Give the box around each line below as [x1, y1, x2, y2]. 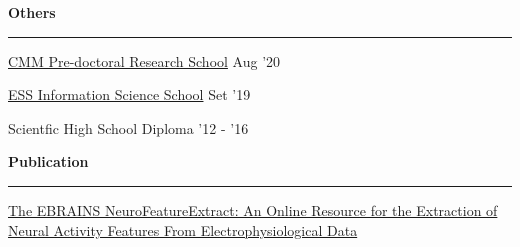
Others [8, 2, 56, 22]
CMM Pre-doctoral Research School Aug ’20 [8, 50, 281, 71]
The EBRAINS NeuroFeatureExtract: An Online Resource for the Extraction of [8, 199, 498, 220]
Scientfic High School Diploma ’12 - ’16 [8, 117, 249, 138]
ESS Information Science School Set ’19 [8, 84, 251, 105]
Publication [8, 151, 89, 172]
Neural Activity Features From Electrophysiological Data [8, 219, 358, 240]
